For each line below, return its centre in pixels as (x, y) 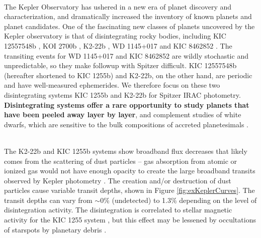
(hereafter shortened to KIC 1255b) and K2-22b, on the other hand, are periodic (128, 75)
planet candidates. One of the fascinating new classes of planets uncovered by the (129, 26)
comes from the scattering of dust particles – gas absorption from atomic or (121, 161)
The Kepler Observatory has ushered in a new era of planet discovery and (118, 6)
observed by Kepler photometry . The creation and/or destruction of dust (118, 180)
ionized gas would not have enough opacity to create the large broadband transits (130, 171)
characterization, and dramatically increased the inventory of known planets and (128, 16)
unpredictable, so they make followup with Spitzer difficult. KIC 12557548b (120, 65)
